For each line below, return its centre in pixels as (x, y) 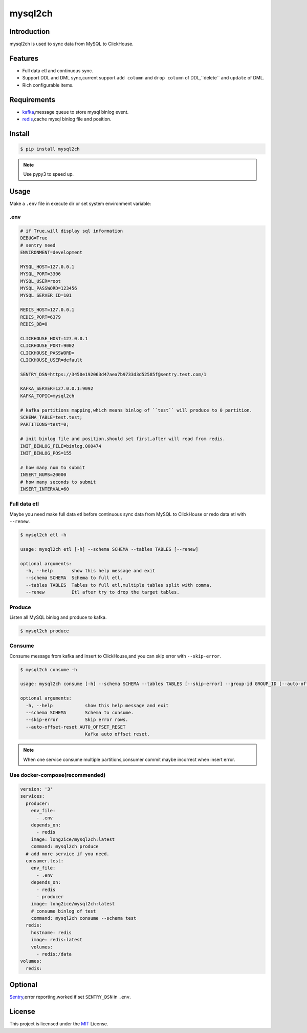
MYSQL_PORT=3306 (41, 274)
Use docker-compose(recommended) (58, 775)
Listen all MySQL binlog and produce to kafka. (58, 617)
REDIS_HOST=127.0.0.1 (47, 310)
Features (24, 58)
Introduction (30, 32)
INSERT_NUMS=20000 (43, 475)
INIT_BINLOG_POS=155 (46, 453)
